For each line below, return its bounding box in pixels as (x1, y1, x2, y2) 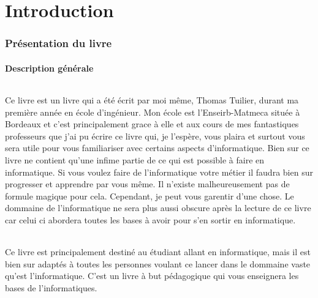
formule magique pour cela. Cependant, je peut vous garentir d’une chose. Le (5, 189, 294, 202)
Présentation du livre (5, 35, 112, 51)
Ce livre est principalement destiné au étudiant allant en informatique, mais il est (5, 245, 311, 258)
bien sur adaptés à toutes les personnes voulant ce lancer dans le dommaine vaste (5, 257, 311, 270)
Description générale (5, 61, 94, 74)
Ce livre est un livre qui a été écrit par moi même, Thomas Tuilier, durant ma (5, 94, 299, 106)
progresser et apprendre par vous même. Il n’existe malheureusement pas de (5, 177, 290, 190)
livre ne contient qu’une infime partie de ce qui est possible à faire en (5, 153, 265, 166)
